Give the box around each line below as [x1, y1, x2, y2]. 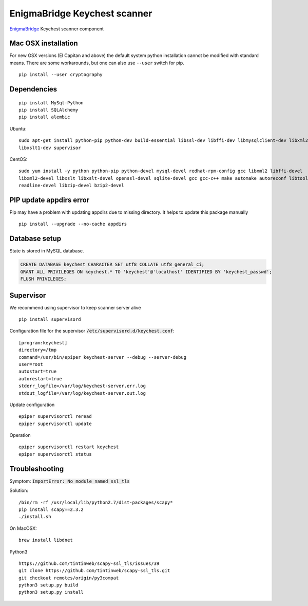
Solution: [9, 487, 28, 493]
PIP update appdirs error [9, 195, 90, 204]
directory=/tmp [18, 347, 57, 353]
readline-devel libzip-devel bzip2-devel [18, 182, 124, 189]
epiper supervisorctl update [18, 420, 92, 427]
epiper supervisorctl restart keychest [18, 444, 119, 450]
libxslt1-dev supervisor [18, 144, 81, 151]
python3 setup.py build [18, 582, 79, 588]
